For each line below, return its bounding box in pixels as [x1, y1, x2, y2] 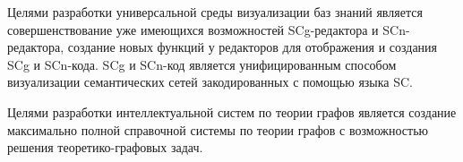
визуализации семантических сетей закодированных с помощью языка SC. [7, 72, 414, 91]
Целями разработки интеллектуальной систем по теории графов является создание [7, 102, 457, 121]
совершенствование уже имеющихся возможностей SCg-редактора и [7, 20, 379, 38]
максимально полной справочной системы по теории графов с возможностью [7, 120, 428, 139]
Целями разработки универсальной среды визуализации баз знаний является [7, 3, 423, 21]
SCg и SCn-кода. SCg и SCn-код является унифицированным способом [7, 55, 397, 73]
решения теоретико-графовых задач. [7, 138, 203, 157]
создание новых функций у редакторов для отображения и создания [67, 38, 438, 56]
